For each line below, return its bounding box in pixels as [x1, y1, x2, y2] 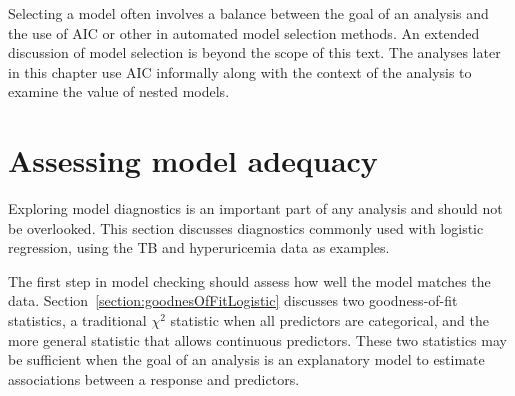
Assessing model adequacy [8, 140, 378, 181]
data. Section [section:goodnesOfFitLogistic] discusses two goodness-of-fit [8, 290, 458, 311]
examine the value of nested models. [8, 81, 230, 102]
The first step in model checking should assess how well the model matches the [8, 270, 491, 291]
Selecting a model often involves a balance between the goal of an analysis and [8, 3, 489, 23]
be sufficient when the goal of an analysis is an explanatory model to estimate [8, 349, 485, 370]
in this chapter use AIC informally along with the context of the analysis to [8, 61, 472, 82]
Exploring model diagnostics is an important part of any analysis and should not [8, 198, 503, 219]
